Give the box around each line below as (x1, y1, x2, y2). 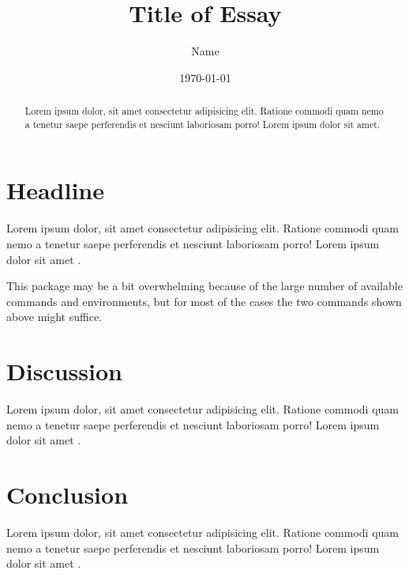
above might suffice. (6, 308, 103, 325)
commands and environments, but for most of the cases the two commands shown (6, 293, 402, 309)
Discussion (6, 355, 122, 387)
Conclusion (6, 478, 129, 511)
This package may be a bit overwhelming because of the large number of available (6, 278, 403, 294)
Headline (6, 174, 105, 206)
